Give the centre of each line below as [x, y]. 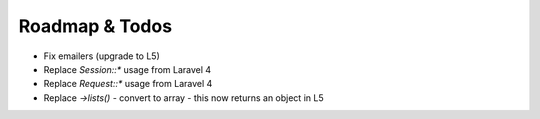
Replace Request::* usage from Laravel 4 [128, 84]
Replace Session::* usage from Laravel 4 [127, 69]
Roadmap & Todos [95, 26]
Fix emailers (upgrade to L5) [101, 56]
